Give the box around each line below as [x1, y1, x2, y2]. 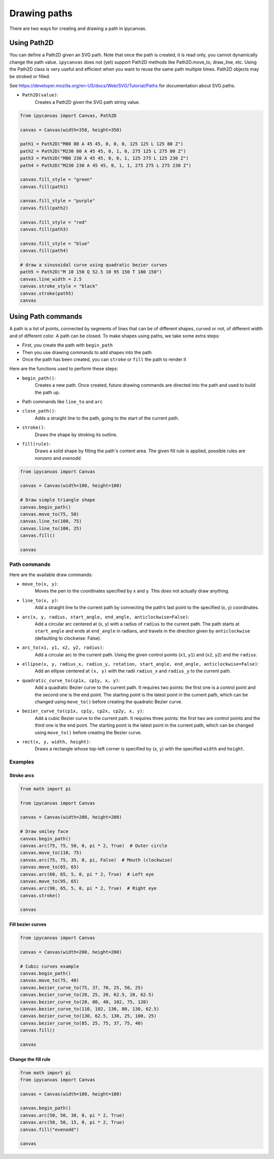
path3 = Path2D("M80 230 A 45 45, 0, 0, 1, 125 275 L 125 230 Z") [20, 155, 189, 161]
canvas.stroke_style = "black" [20, 284, 98, 289]
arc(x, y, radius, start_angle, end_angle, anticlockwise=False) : [22, 614, 190, 620]
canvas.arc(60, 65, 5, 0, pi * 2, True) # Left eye [20, 871, 154, 877]
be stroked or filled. [9, 73, 50, 79]
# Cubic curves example [20, 963, 80, 969]
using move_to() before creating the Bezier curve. [35, 729, 142, 735]
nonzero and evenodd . [35, 455, 82, 461]
